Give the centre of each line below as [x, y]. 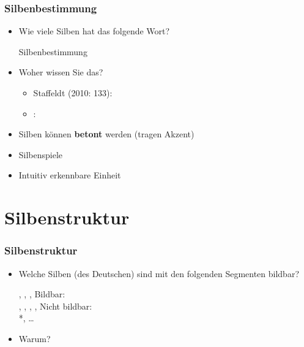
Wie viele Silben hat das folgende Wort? [94, 31]
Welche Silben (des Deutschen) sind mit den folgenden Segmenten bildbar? [159, 273]
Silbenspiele [41, 154]
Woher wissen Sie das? [61, 72]
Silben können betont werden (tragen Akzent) [106, 134]
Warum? [35, 338]
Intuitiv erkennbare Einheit [70, 175]
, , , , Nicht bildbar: [55, 306]
